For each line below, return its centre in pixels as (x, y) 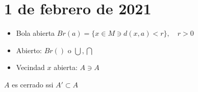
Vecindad (30, 67)
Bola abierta (35, 33)
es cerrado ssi (33, 84)
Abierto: (29, 50)
